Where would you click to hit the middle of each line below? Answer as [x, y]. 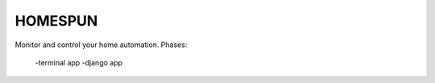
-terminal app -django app [79, 62]
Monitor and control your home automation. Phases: [101, 45]
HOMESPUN [56, 21]
